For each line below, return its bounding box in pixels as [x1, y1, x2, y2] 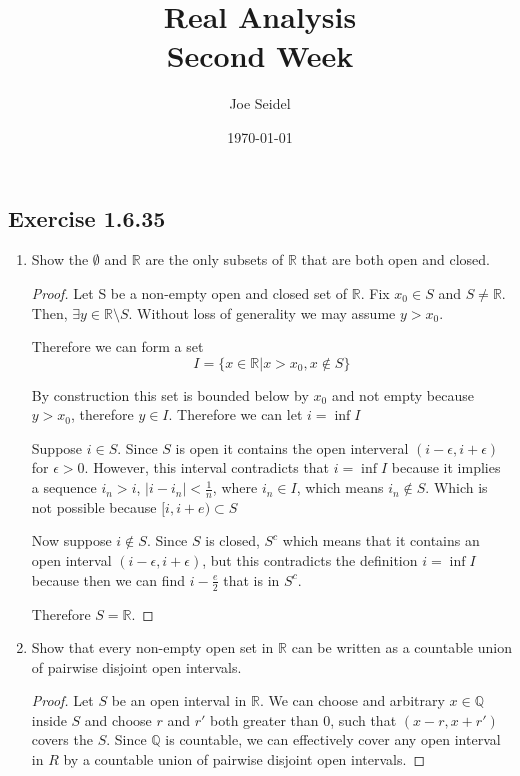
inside [31, 709, 67, 730]
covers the [31, 729, 93, 750]
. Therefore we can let [168, 404, 303, 425]
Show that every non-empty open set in [31, 637, 274, 658]
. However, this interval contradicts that [84, 457, 330, 478]
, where [212, 477, 258, 498]
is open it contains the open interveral [175, 437, 409, 458]
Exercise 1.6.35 [8, 202, 166, 233]
